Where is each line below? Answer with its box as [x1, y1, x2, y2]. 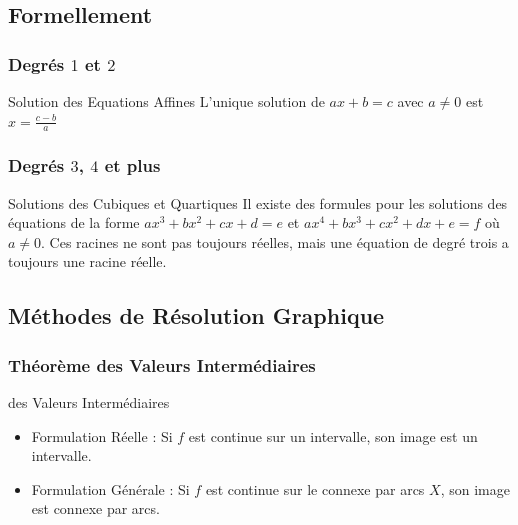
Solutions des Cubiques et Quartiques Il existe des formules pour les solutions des [8, 192, 508, 213]
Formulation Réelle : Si [31, 425, 173, 446]
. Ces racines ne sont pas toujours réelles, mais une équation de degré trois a [41, 231, 509, 252]
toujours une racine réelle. [8, 251, 167, 272]
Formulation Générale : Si [31, 478, 190, 499]
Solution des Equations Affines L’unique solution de [8, 91, 325, 111]
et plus [104, 153, 161, 178]
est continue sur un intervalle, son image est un [188, 425, 478, 446]
